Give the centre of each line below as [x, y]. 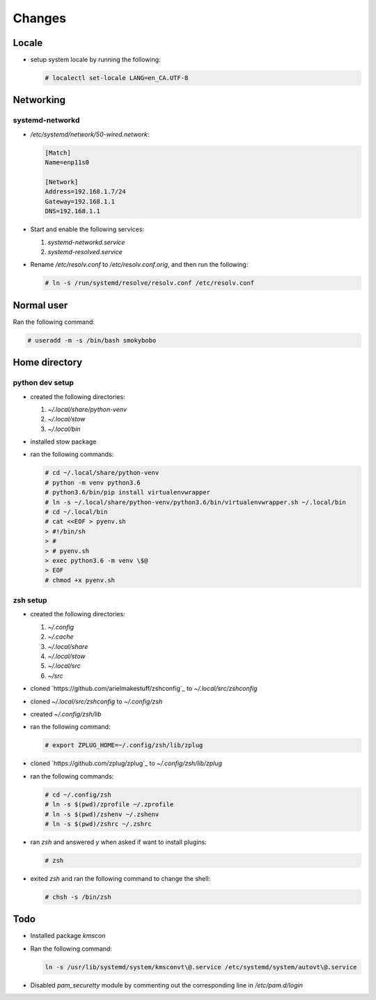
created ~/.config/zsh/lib [66, 714]
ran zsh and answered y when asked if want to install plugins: [118, 842]
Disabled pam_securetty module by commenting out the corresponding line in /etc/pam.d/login [166, 985]
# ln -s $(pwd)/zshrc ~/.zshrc [99, 824]
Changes [39, 18]
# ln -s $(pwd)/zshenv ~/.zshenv [102, 814]
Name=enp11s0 [67, 163]
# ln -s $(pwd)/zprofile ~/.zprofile [109, 805]
